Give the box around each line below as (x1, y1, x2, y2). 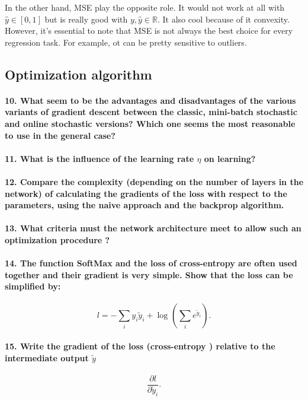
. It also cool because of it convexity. (157, 12, 290, 25)
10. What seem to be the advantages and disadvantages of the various (5, 94, 296, 106)
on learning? (204, 152, 256, 164)
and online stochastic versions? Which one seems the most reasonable (5, 117, 296, 129)
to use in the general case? (5, 129, 115, 141)
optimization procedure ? (5, 233, 110, 246)
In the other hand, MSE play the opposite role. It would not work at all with (5, 1, 285, 13)
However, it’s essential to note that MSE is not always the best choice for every (5, 24, 293, 37)
